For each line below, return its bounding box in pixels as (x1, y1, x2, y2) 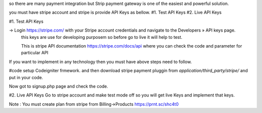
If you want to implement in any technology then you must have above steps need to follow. (9, 59, 192, 65)
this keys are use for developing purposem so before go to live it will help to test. (21, 34, 183, 40)
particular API (21, 50, 49, 56)
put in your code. (9, 74, 43, 80)
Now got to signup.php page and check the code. (9, 83, 109, 89)
